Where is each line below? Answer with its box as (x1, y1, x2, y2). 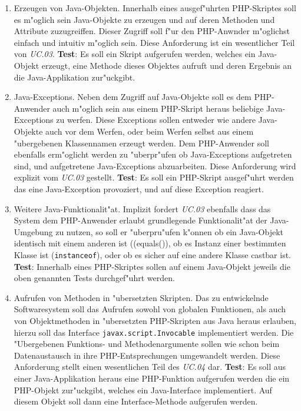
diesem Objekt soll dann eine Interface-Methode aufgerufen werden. (14, 395, 258, 407)
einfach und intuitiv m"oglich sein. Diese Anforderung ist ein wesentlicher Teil (14, 36, 295, 48)
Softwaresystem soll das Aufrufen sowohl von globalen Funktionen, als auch (14, 303, 286, 315)
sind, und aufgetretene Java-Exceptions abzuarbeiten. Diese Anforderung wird (14, 159, 296, 172)
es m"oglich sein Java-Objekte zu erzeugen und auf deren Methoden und (14, 13, 275, 25)
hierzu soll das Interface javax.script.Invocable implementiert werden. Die (14, 326, 294, 338)
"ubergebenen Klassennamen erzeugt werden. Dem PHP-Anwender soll (14, 136, 269, 149)
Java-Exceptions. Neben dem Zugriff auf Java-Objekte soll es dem (14, 91, 252, 103)
